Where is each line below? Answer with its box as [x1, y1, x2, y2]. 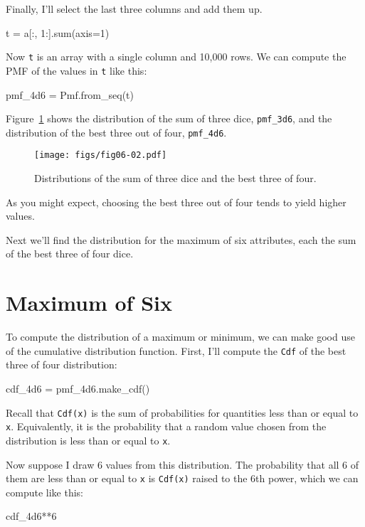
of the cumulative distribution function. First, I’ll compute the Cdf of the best [6, 343, 347, 358]
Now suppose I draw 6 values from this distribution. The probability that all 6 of [6, 457, 359, 472]
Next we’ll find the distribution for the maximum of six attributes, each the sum [6, 232, 356, 247]
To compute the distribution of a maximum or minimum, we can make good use [6, 329, 355, 344]
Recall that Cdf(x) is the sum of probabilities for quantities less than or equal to [6, 405, 359, 420]
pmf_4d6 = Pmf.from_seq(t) [6, 87, 134, 102]
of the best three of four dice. [6, 246, 134, 261]
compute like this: [6, 484, 83, 499]
